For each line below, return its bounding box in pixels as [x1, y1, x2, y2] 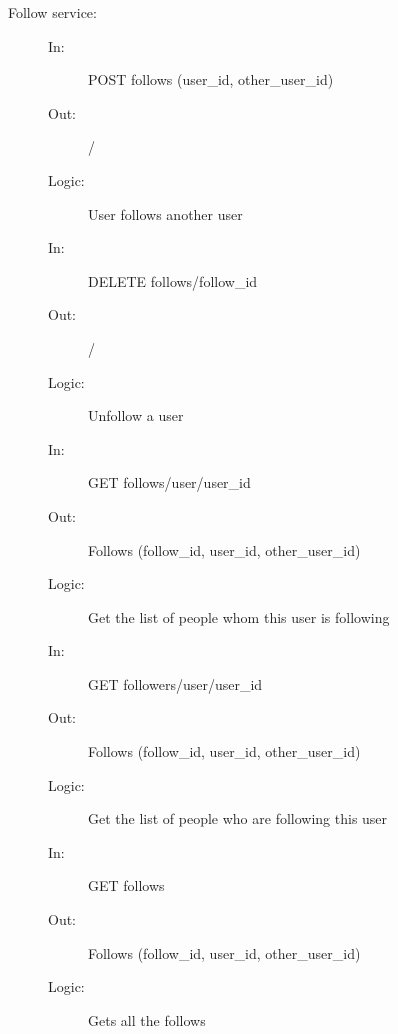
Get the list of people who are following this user [88, 808, 388, 829]
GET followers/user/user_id [88, 673, 263, 694]
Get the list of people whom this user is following [88, 606, 390, 627]
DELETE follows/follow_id [88, 270, 258, 291]
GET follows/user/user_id [88, 472, 251, 493]
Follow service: [8, 2, 97, 22]
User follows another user [88, 203, 243, 224]
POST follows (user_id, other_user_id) [88, 69, 334, 90]
